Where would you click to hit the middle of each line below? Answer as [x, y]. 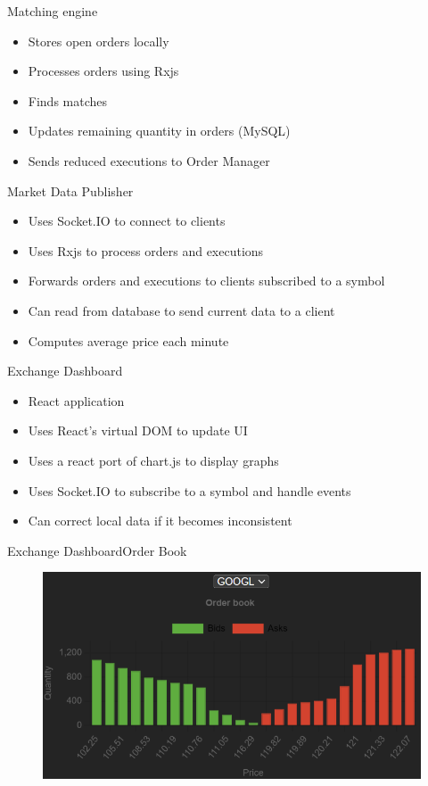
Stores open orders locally [99, 41]
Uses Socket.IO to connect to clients [127, 221]
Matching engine [53, 11]
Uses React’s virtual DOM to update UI [138, 430]
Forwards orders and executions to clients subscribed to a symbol [206, 281]
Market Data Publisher [70, 190]
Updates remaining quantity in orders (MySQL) [159, 131]
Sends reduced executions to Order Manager [149, 160]
